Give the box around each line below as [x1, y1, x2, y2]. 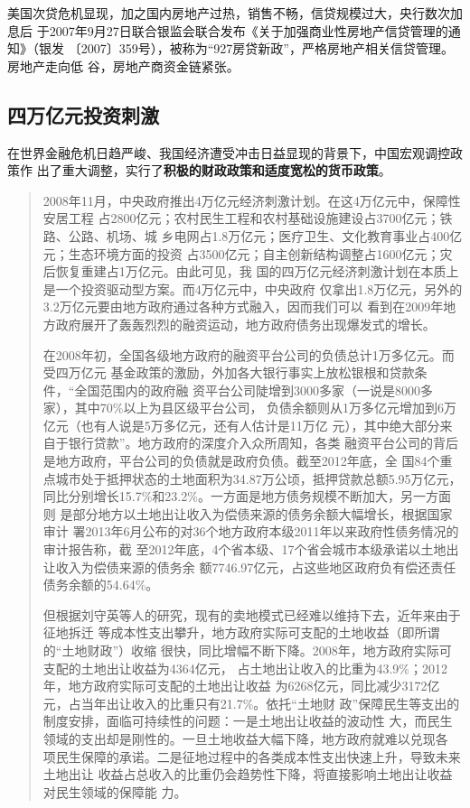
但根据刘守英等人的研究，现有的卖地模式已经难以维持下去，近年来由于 [42, 605, 461, 624]
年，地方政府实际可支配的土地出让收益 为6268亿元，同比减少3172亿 [42, 676, 440, 695]
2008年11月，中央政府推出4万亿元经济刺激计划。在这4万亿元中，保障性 [42, 190, 461, 209]
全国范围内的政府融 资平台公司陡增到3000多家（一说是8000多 [74, 380, 434, 399]
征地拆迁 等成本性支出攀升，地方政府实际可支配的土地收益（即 [42, 623, 415, 642]
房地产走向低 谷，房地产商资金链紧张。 [7, 56, 240, 75]
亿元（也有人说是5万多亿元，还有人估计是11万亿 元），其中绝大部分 [42, 415, 440, 434]
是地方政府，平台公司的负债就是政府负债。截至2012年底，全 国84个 [42, 451, 440, 470]
